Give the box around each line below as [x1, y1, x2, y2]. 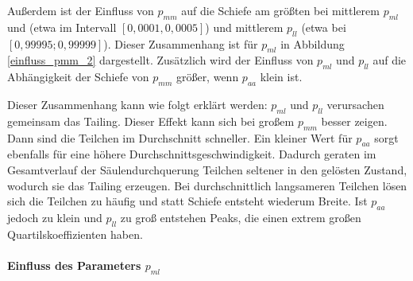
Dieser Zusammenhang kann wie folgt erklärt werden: [7, 96, 268, 112]
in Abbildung [280, 35, 345, 52]
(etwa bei [301, 18, 346, 35]
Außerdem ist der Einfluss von [7, 2, 154, 18]
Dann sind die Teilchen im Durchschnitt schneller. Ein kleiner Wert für [7, 129, 353, 146]
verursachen [326, 96, 384, 112]
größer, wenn [176, 68, 239, 85]
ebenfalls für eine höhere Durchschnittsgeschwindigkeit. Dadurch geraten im [7, 146, 376, 162]
